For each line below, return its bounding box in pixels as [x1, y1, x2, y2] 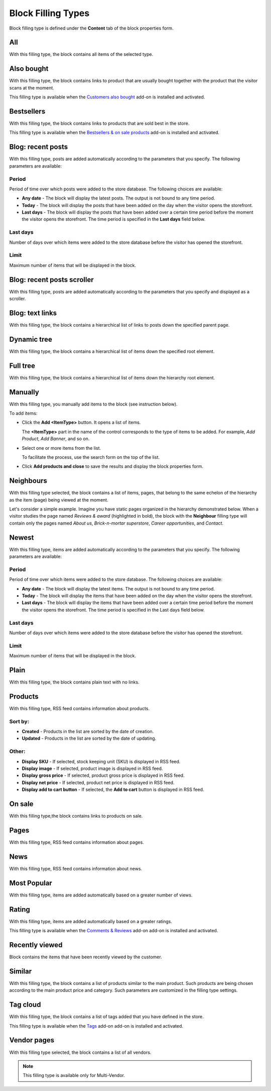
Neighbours [9, 476, 48, 485]
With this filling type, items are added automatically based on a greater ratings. [9, 918, 173, 924]
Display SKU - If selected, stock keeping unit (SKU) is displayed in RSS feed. [22, 758, 181, 764]
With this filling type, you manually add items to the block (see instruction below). [9, 401, 178, 407]
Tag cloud [9, 1001, 41, 1009]
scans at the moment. [9, 84, 55, 90]
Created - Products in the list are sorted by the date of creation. [22, 729, 154, 735]
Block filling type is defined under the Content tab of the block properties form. [9, 25, 174, 31]
